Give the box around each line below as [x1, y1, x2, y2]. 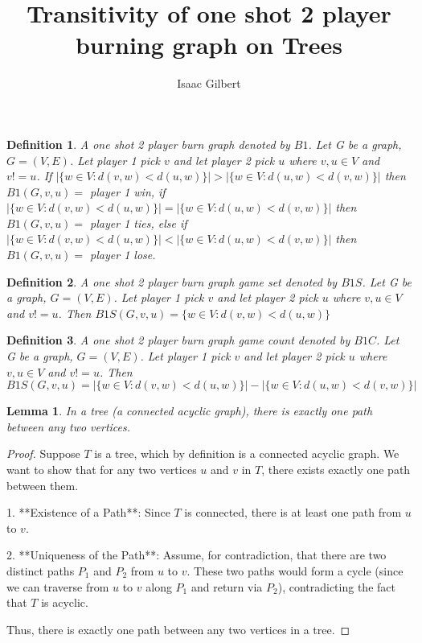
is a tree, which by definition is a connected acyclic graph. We [94, 445, 399, 462]
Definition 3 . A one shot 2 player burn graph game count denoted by [6, 332, 350, 348]
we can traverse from [6, 578, 109, 595]
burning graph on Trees [75, 28, 343, 61]
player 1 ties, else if [90, 214, 187, 231]
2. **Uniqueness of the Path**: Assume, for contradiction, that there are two [6, 546, 387, 563]
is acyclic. [41, 594, 88, 611]
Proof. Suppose [6, 445, 80, 462]
